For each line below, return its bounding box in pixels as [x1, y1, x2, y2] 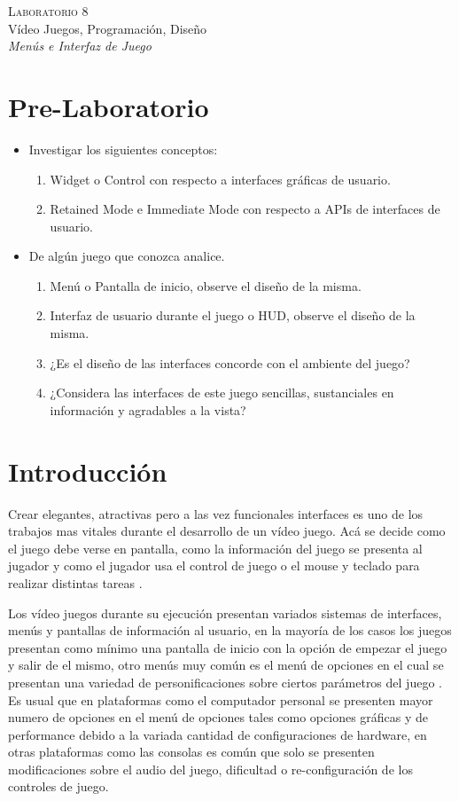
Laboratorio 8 [8, 2, 89, 20]
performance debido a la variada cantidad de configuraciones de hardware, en [8, 725, 427, 743]
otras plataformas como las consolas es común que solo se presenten [8, 742, 375, 761]
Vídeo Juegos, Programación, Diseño [8, 19, 207, 37]
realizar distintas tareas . [8, 573, 143, 592]
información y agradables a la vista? [50, 400, 246, 419]
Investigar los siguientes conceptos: [28, 139, 218, 158]
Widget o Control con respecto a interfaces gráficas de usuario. [50, 169, 391, 188]
